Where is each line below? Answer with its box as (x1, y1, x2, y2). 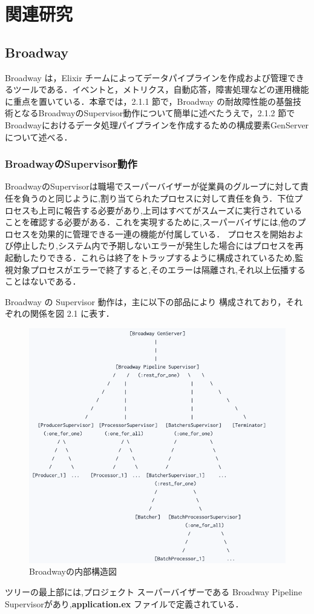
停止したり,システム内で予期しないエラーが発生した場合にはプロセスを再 (13, 239, 304, 252)
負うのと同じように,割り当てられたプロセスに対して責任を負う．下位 (21, 191, 295, 204)
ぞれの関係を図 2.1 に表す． (5, 307, 114, 320)
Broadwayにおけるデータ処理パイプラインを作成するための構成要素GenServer (5, 118, 309, 131)
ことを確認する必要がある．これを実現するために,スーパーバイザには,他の (5, 216, 298, 228)
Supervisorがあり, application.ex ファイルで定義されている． (5, 597, 244, 610)
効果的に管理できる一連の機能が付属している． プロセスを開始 (38, 227, 287, 240)
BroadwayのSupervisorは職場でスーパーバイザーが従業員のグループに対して (5, 180, 301, 193)
